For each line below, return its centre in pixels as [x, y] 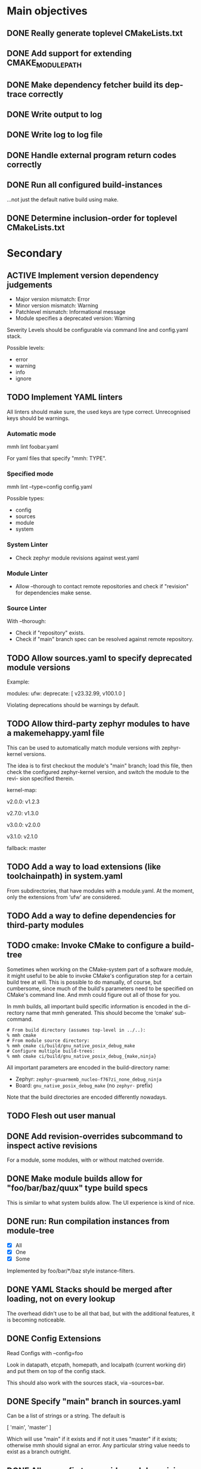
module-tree [31, 1231]
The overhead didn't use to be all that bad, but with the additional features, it [101, 1313]
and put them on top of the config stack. [56, 1371]
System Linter [27, 545]
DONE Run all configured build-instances [85, 185]
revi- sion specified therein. [41, 778]
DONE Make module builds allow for [75, 1179]
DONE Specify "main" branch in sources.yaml [94, 1401]
